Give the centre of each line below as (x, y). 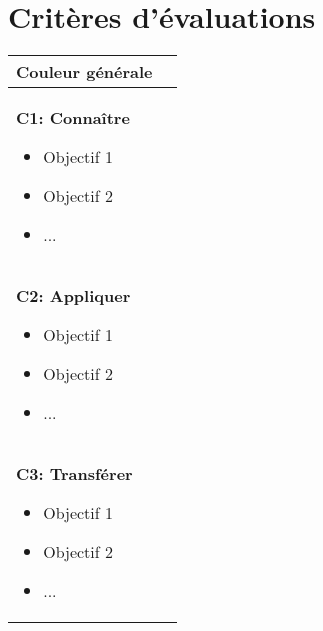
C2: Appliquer (73, 296)
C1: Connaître (73, 118)
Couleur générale (84, 72)
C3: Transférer (74, 474)
